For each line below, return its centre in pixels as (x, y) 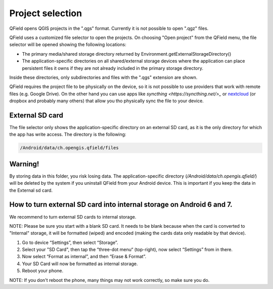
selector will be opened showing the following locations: (68, 45)
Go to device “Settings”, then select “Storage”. (70, 242)
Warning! (24, 164)
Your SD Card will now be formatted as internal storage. (80, 264)
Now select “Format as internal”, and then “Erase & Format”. (84, 257)
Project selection (46, 13)
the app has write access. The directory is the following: (68, 135)
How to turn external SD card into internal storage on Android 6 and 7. (121, 205)
